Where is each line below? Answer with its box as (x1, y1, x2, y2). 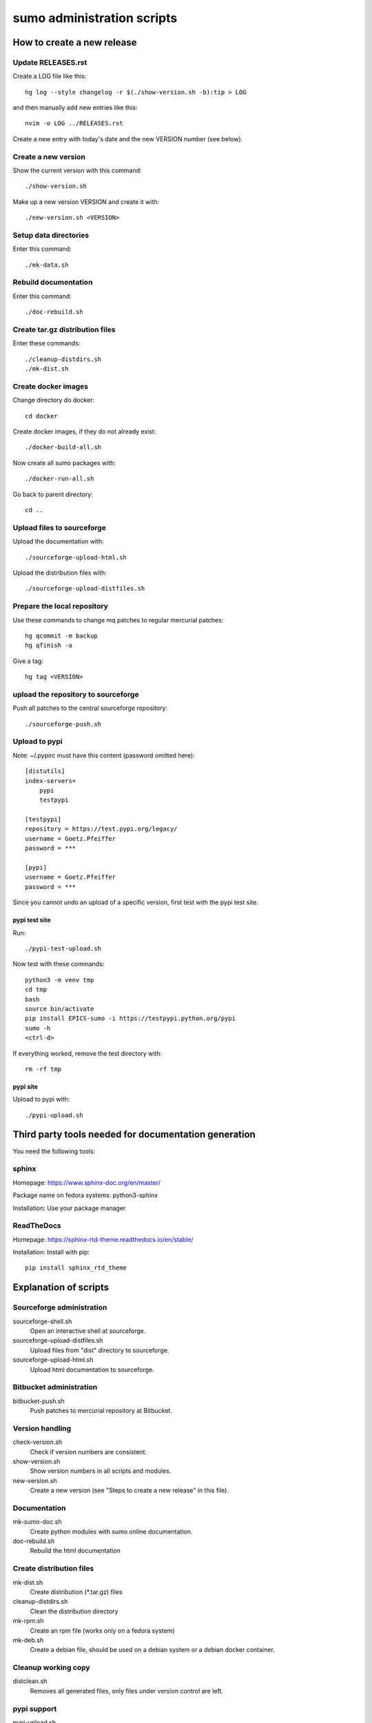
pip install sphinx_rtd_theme (25, 1264, 127, 1272)
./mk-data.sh (25, 261, 69, 269)
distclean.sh (12, 1677, 48, 1685)
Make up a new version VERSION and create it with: (12, 197, 160, 206)
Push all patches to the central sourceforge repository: (12, 704, 168, 713)
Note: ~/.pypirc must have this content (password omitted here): (12, 751, 196, 759)
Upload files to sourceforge (12, 522, 107, 532)
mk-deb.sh (12, 1635, 44, 1644)
